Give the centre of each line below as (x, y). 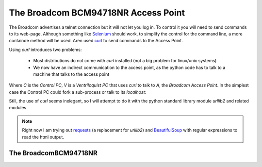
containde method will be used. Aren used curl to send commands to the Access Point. (96, 41)
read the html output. (43, 137)
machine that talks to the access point (71, 74)
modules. (18, 108)
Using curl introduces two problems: (45, 50)
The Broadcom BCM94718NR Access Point (97, 13)
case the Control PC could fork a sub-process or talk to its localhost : (78, 92)
